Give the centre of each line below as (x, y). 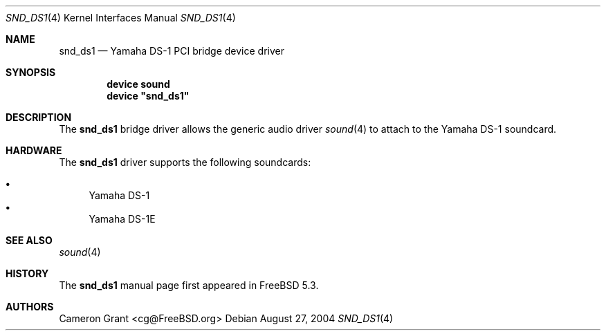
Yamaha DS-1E (122, 219)
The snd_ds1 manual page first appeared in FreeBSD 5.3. (189, 285)
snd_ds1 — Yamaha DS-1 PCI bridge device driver (172, 51)
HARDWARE (34, 150)
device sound (138, 84)
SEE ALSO (29, 240)
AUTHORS (30, 307)
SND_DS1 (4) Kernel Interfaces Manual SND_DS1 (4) (121, 18)
